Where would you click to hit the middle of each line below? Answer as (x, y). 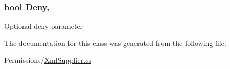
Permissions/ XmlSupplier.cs (48, 60)
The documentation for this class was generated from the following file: (115, 43)
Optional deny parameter (44, 26)
